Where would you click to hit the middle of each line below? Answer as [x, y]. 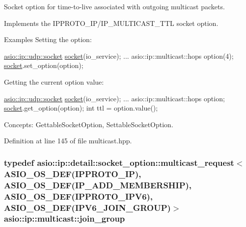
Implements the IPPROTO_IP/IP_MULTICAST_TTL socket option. [111, 23]
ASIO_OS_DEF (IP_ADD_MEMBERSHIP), [98, 185]
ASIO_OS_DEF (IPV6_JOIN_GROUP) [87, 207]
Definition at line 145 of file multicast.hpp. [68, 141]
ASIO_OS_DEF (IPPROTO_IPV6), [79, 196]
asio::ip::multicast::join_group [65, 218]
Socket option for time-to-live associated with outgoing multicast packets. [114, 6]
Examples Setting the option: [48, 39]
